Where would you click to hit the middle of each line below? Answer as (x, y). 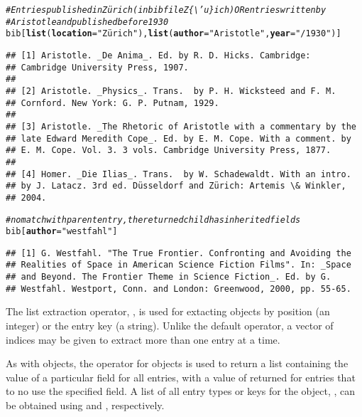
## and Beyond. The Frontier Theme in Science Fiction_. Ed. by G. (169, 277)
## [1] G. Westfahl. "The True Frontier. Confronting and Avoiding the (179, 253)
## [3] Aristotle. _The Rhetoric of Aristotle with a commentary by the (181, 126)
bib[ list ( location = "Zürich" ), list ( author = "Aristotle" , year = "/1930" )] (174, 34)
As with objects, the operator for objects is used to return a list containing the (177, 363)
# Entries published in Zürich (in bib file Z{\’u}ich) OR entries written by (166, 10)
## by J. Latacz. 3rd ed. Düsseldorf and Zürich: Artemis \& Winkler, (176, 186)
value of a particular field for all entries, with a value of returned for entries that (181, 377)
